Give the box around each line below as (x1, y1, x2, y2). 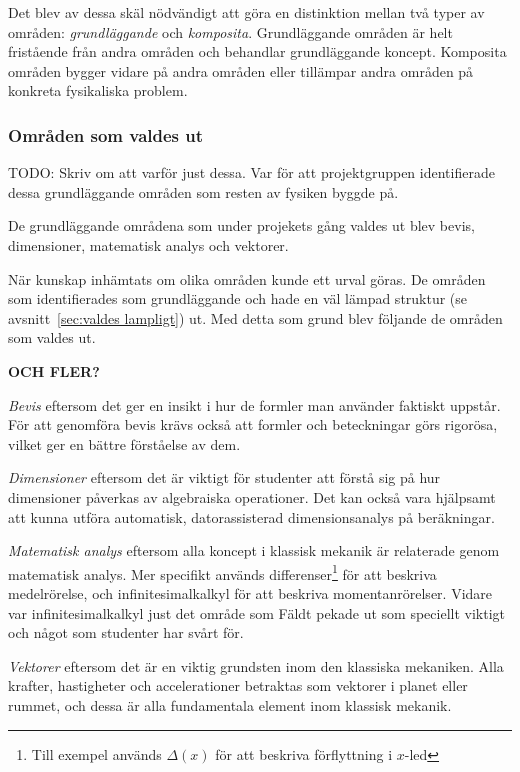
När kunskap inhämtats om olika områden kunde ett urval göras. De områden (8, 268, 486, 289)
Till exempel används (31, 743, 162, 764)
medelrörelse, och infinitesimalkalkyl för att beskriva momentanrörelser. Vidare (8, 582, 493, 603)
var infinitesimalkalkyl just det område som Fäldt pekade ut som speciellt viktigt (8, 602, 505, 623)
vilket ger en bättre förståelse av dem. (8, 433, 241, 454)
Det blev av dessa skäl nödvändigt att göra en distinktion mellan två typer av (8, 2, 485, 22)
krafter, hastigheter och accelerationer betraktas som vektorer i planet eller (8, 675, 468, 696)
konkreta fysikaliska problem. (8, 80, 188, 101)
